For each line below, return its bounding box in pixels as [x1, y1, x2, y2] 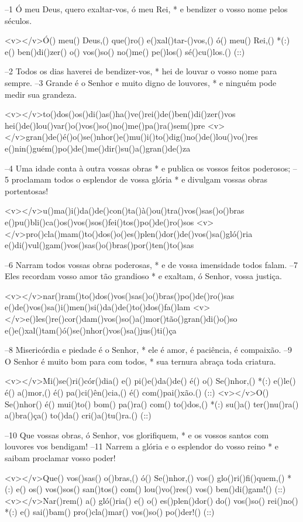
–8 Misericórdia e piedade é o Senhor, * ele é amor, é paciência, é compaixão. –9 [5, 344, 292, 356]
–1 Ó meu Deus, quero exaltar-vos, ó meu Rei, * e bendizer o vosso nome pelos [5, 3, 288, 15]
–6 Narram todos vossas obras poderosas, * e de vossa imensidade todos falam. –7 [5, 258, 298, 270]
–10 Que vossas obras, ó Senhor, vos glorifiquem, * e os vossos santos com [5, 428, 269, 441]
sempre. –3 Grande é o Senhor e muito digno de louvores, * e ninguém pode [5, 76, 277, 88]
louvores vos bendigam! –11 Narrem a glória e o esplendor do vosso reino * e [5, 440, 279, 452]
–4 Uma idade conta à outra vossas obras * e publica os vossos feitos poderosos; [5, 162, 291, 174]
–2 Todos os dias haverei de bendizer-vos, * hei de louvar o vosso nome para [5, 65, 277, 77]
